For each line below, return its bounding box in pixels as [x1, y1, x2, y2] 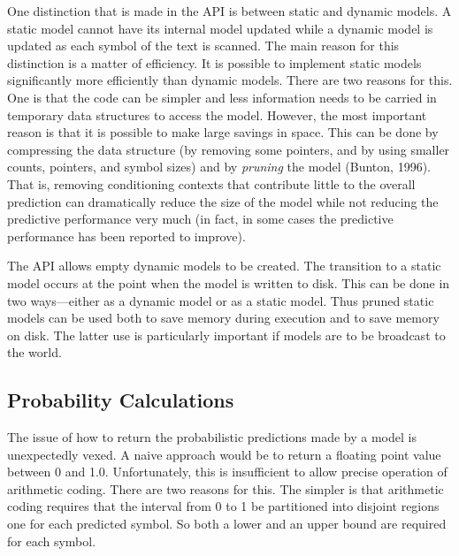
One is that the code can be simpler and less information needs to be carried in [7, 88, 437, 106]
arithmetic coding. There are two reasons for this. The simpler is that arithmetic [7, 479, 444, 498]
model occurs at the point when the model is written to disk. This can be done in [7, 273, 450, 292]
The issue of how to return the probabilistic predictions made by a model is [7, 428, 417, 446]
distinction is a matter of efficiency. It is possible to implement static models [7, 53, 422, 72]
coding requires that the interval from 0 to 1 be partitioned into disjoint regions [7, 497, 440, 515]
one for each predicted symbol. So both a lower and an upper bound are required [7, 514, 447, 533]
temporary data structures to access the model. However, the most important [7, 105, 427, 124]
